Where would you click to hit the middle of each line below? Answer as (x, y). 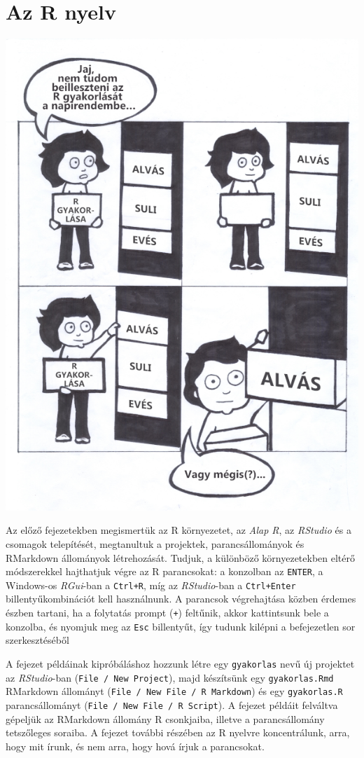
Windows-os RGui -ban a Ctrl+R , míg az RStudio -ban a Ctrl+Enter (151, 585)
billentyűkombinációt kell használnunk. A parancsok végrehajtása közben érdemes (181, 599)
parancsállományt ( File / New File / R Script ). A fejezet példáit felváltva (172, 704)
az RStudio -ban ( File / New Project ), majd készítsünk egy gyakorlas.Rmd (170, 677)
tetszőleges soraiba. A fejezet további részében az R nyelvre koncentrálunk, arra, (178, 732)
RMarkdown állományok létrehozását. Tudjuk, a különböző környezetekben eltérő (181, 557)
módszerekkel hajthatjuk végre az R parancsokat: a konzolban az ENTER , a (164, 571)
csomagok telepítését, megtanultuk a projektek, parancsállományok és (155, 543)
